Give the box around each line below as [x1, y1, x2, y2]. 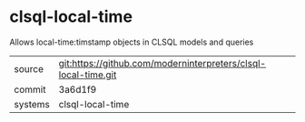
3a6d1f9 [58, 83, 97, 96]
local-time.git [58, 68, 117, 81]
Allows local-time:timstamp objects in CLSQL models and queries [9, 36, 254, 47]
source [14, 62, 44, 75]
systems [14, 97, 50, 110]
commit [14, 83, 46, 96]
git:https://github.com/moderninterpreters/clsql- [58, 56, 266, 69]
